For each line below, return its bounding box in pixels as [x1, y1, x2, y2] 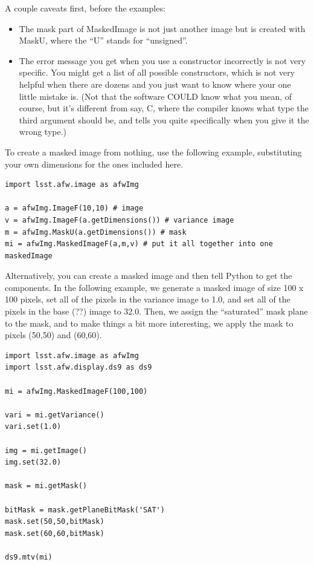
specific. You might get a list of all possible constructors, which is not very [19, 66, 295, 79]
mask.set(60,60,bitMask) [5, 529, 104, 538]
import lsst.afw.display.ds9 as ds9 [5, 363, 152, 372]
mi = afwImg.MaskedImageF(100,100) [5, 387, 148, 396]
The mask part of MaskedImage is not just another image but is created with [19, 22, 306, 34]
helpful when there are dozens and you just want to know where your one [19, 77, 291, 90]
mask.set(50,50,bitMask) [5, 517, 104, 526]
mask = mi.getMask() [5, 482, 88, 491]
